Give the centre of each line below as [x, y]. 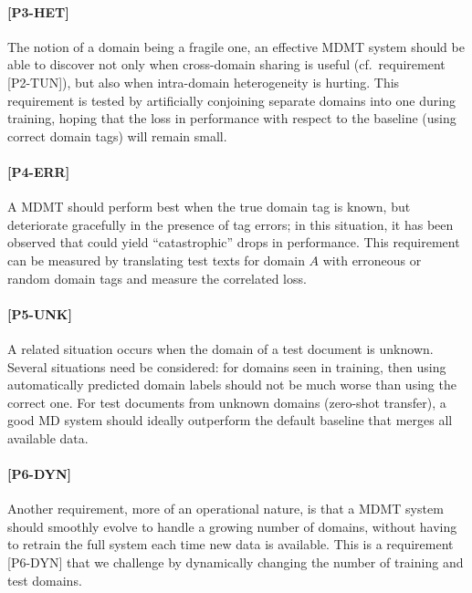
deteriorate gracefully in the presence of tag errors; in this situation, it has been [231, 224]
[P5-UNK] [40, 313]
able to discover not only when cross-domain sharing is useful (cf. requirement [226, 64]
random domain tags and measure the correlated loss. [157, 278]
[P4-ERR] [39, 171]
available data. [48, 437]
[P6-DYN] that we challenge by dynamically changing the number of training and [236, 562]
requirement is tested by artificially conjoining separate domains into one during [231, 100]
